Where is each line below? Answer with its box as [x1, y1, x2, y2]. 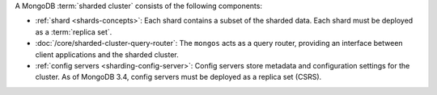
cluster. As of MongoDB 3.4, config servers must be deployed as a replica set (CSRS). [35, 72, 322, 82]
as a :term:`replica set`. [35, 27, 112, 36]
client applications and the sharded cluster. [35, 49, 179, 60]
